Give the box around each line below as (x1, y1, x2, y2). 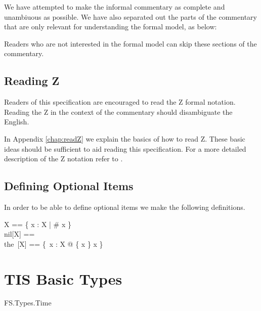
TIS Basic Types (4, 268, 122, 289)
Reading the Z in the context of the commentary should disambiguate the (4, 106, 233, 117)
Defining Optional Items (4, 178, 134, 194)
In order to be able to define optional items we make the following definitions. (4, 201, 245, 212)
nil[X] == (4, 229, 35, 239)
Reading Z (4, 73, 60, 88)
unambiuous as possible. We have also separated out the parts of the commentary (4, 11, 257, 22)
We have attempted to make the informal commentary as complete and (4, 2, 225, 12)
